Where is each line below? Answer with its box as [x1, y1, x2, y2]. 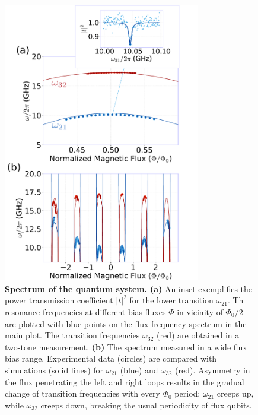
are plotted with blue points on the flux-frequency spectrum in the [5, 317, 247, 330]
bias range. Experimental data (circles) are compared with [5, 352, 217, 365]
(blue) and [120, 363, 158, 376]
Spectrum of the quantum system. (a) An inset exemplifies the [5, 282, 253, 294]
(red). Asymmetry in [175, 363, 250, 376]
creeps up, [216, 387, 254, 400]
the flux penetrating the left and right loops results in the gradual [5, 375, 244, 388]
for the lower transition [129, 294, 214, 306]
